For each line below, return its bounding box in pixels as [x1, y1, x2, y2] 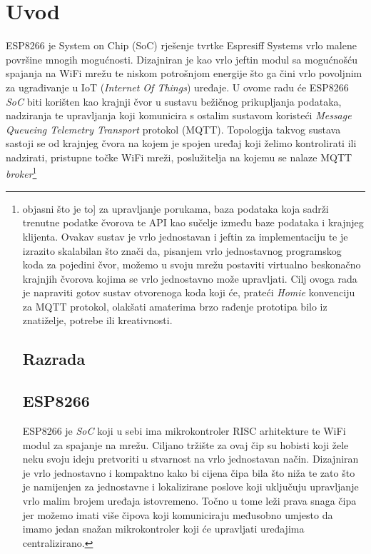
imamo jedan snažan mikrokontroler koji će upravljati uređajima [22, 521, 305, 536]
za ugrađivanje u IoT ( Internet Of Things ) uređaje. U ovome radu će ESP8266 [6, 79, 349, 94]
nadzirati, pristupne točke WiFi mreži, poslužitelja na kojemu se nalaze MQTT [6, 149, 352, 164]
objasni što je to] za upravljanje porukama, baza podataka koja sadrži [22, 201, 329, 216]
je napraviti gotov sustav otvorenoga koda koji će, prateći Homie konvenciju [22, 285, 355, 300]
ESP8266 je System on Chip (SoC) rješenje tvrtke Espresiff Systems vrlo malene [6, 38, 357, 53]
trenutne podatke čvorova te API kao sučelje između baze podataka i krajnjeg [22, 215, 364, 230]
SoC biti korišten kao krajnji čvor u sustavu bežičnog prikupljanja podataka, [6, 94, 342, 109]
